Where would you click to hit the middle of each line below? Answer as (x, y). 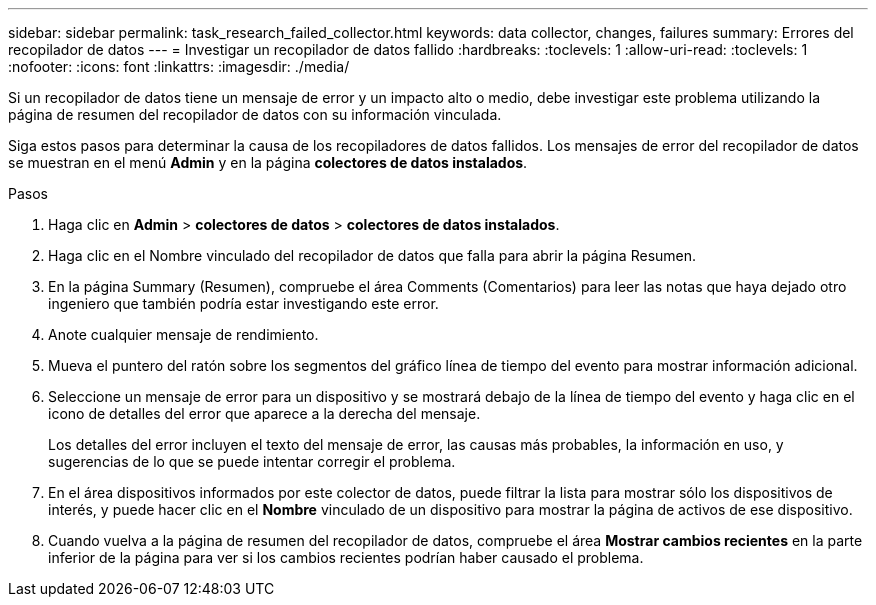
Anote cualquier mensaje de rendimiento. (183, 334)
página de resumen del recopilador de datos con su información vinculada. (255, 114)
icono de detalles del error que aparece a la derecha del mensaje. (264, 413)
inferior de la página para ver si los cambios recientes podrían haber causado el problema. (346, 557)
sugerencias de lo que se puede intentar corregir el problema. (252, 461)
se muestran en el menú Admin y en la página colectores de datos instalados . (268, 162)
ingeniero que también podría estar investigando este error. (243, 303)
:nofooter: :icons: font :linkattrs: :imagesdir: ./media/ (179, 66)
